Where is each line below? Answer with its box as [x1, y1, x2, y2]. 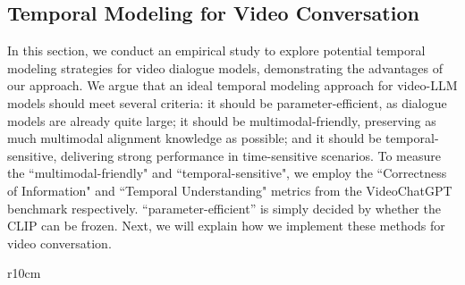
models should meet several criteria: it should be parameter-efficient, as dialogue [7, 93, 447, 112]
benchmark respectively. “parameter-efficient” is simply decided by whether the [7, 198, 441, 217]
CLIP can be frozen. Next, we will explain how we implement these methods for [7, 216, 445, 235]
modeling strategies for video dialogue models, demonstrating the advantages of [7, 58, 444, 77]
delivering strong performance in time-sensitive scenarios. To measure [61, 146, 441, 164]
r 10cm [7, 264, 41, 282]
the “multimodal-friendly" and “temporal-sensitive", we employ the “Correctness [7, 163, 447, 182]
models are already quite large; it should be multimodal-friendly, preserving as [7, 111, 436, 130]
